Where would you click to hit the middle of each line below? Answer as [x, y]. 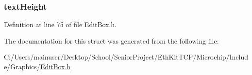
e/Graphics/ [22, 66]
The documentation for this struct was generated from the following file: [111, 40]
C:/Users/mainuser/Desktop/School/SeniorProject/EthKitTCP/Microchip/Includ [126, 57]
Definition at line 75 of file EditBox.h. [60, 24]
